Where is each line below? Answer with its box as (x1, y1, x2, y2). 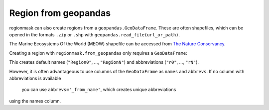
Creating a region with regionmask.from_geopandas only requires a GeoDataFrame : (9, 50, 187, 56)
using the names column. (9, 98, 61, 104)
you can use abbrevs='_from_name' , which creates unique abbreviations (21, 87, 176, 93)
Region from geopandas (9, 7, 111, 18)
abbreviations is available (9, 75, 61, 81)
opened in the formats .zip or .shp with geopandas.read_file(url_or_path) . (9, 31, 180, 37)
